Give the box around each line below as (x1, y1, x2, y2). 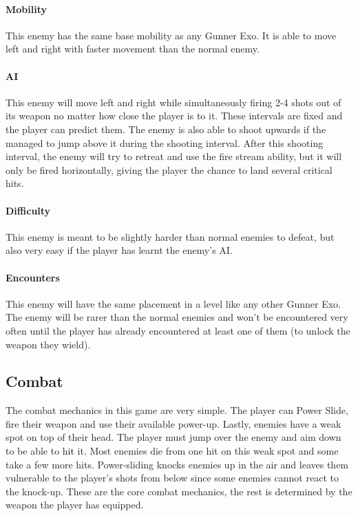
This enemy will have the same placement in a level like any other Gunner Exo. (6, 296, 341, 310)
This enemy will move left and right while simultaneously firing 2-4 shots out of (6, 95, 341, 109)
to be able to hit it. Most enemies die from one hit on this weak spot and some (6, 444, 339, 458)
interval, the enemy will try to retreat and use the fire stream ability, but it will (6, 149, 342, 163)
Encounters (6, 270, 60, 284)
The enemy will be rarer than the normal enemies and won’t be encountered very (6, 310, 348, 324)
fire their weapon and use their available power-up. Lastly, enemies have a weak (6, 416, 341, 430)
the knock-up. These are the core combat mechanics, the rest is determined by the (6, 484, 352, 498)
